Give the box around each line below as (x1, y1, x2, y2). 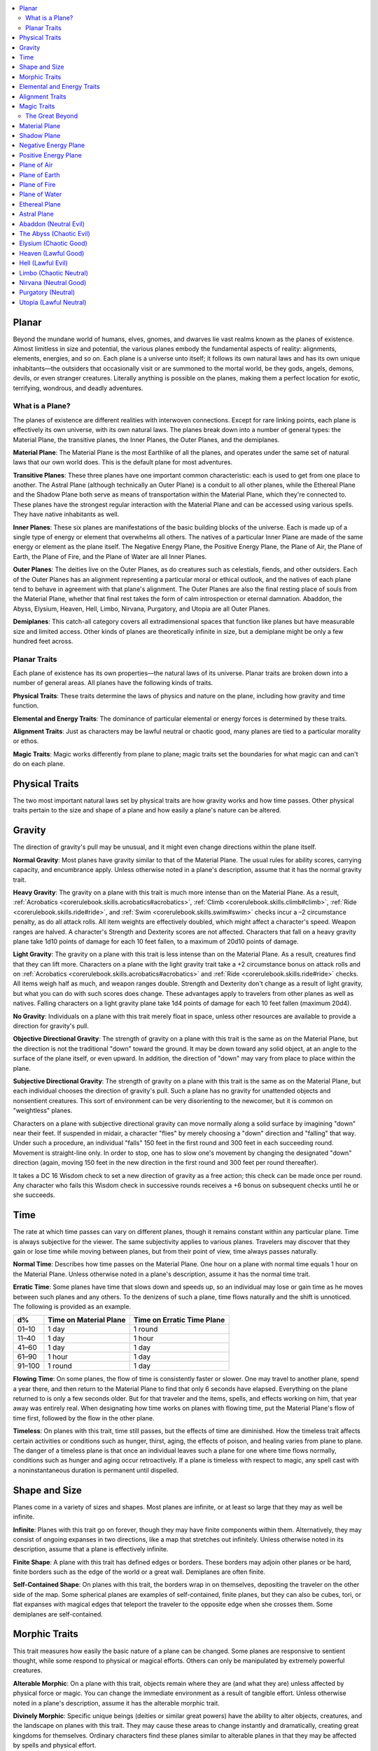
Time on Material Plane (48, 1315, 126, 1325)
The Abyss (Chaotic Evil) (19, 229, 90, 237)
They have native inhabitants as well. (13, 510, 120, 518)
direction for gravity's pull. (13, 1022, 89, 1030)
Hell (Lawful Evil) (19, 259, 68, 268)
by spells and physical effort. (13, 1741, 97, 1750)
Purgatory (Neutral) (19, 288, 76, 297)
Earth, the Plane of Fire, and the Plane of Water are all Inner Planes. (13, 552, 207, 560)
